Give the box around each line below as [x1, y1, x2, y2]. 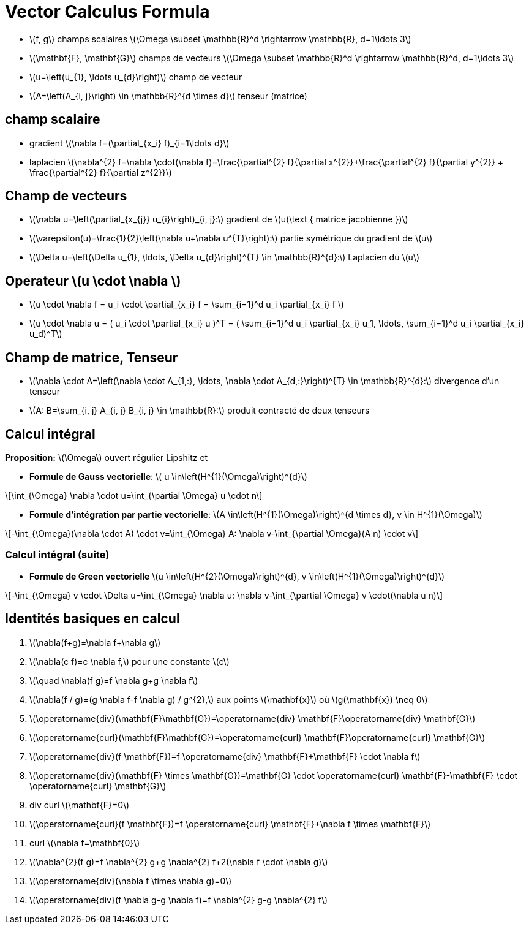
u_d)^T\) [29, 328, 62, 339]
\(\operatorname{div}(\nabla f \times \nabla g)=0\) [29, 875, 232, 886]
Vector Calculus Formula [5, 1, 210, 22]
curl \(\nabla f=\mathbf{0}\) [29, 837, 140, 848]
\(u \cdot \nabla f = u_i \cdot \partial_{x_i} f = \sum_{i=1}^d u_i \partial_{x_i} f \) [29, 299, 344, 310]
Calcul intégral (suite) [5, 548, 110, 561]
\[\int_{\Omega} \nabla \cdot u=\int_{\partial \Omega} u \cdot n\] [5, 490, 263, 501]
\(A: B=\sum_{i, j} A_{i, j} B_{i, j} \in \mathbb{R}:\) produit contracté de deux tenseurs [29, 405, 370, 416]
